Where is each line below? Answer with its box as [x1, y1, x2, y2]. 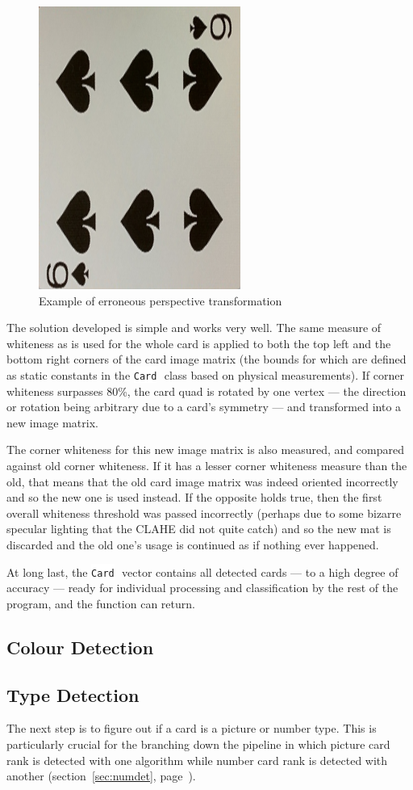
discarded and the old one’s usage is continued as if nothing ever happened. [6, 536, 379, 553]
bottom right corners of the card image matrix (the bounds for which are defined [6, 351, 407, 368]
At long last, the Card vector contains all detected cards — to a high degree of [6, 563, 398, 580]
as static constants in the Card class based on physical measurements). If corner [6, 366, 405, 383]
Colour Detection [6, 634, 154, 659]
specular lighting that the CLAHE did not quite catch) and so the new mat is [6, 520, 391, 537]
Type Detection [6, 682, 140, 707]
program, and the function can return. [6, 595, 195, 611]
